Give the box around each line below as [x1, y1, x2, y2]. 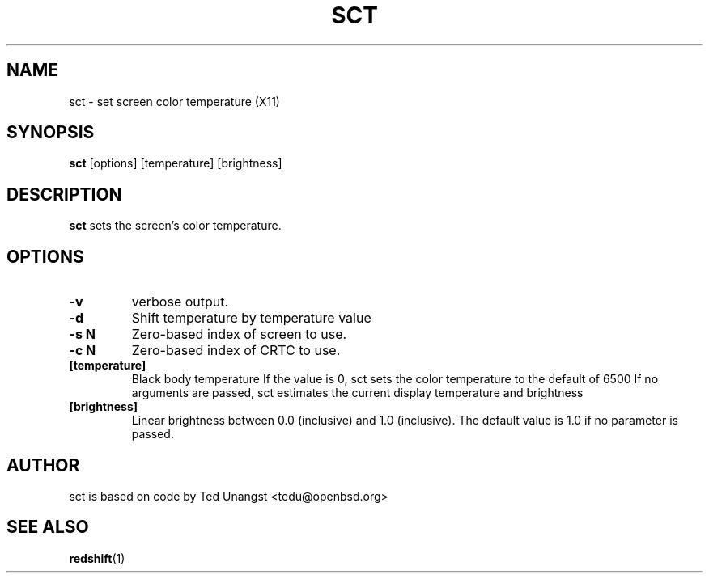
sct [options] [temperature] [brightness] [69, 156, 282, 171]
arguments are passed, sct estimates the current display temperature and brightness [131, 386, 584, 400]
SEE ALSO [6, 517, 89, 538]
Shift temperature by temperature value [131, 310, 371, 327]
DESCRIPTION [6, 184, 122, 205]
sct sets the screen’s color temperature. [69, 218, 282, 233]
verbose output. [131, 294, 229, 311]
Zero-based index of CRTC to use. [131, 342, 341, 359]
